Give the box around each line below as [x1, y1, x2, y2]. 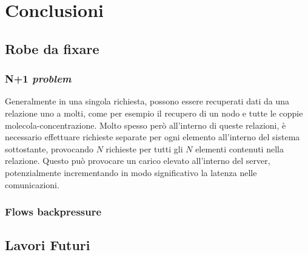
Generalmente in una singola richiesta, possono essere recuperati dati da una [5, 95, 289, 107]
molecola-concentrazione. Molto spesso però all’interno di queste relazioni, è [5, 118, 286, 131]
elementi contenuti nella [195, 142, 284, 155]
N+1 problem [5, 71, 72, 86]
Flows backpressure [5, 204, 102, 219]
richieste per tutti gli [105, 142, 183, 155]
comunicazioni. [5, 178, 59, 191]
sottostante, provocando [5, 142, 94, 155]
